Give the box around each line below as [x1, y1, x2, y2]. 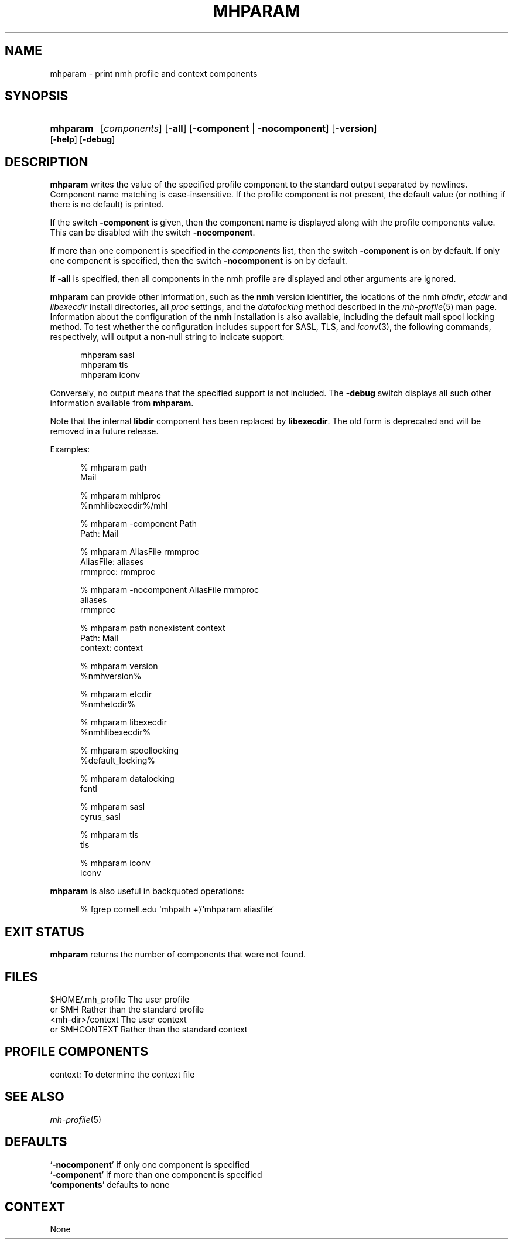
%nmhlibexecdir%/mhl [80, 500, 168, 511]
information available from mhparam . [50, 398, 194, 408]
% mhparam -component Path [80, 519, 197, 529]
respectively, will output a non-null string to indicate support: [50, 332, 285, 342]
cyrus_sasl [80, 812, 121, 822]
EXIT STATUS [5, 924, 84, 939]
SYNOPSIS [5, 88, 69, 104]
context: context [80, 643, 143, 653]
